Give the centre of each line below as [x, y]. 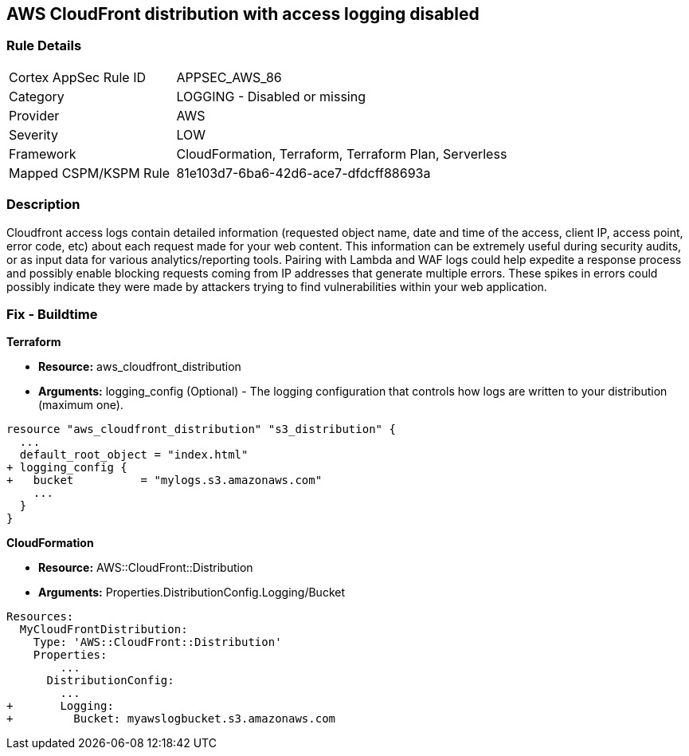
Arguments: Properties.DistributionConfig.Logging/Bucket [192, 593]
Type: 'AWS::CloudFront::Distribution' [157, 642]
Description [43, 205]
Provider [34, 115]
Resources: [40, 617]
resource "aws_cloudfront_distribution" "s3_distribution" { [201, 429]
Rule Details [44, 46]
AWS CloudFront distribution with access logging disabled [243, 14]
